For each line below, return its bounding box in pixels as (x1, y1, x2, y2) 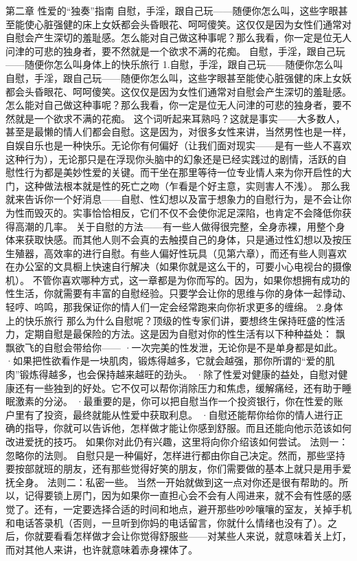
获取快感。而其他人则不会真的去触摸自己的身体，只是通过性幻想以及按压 (24, 232, 352, 247)
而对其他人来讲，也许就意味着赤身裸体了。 (5, 542, 198, 556)
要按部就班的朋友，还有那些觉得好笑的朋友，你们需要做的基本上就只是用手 (5, 461, 342, 476)
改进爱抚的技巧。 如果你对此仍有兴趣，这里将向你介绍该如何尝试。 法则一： (5, 434, 349, 448)
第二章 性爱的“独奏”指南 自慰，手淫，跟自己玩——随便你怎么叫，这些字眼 (5, 3, 338, 17)
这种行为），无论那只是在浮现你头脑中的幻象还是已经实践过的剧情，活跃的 (5, 151, 337, 166)
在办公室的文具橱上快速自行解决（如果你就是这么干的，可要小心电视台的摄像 (5, 259, 352, 274)
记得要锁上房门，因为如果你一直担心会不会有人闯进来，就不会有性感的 (24, 488, 342, 503)
